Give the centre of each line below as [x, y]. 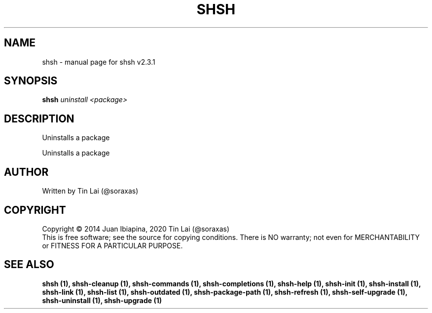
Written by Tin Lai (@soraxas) [90, 191]
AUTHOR [26, 172]
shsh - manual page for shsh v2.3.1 [99, 62]
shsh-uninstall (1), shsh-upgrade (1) [102, 300]
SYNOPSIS [31, 81]
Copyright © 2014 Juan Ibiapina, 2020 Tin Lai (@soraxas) [136, 229]
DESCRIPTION [39, 118]
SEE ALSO [29, 265]
